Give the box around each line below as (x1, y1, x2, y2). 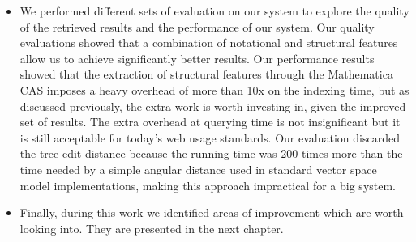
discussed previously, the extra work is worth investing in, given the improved (19, 97, 406, 114)
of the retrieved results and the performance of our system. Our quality (19, 18, 375, 35)
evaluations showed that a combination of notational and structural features (19, 34, 398, 51)
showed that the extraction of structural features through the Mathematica (19, 66, 393, 83)
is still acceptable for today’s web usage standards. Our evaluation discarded (19, 129, 400, 146)
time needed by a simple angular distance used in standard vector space (19, 160, 377, 177)
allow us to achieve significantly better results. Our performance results (19, 49, 375, 66)
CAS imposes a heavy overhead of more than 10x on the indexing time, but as (19, 81, 410, 98)
